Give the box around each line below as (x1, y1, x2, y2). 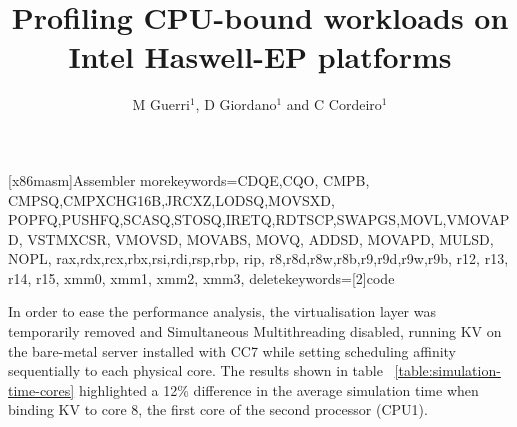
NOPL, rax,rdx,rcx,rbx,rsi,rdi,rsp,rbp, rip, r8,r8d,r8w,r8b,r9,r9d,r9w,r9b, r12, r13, (8, 248, 509, 269)
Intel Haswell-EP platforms (68, 36, 452, 77)
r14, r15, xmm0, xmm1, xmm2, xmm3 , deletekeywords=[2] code (8, 267, 395, 288)
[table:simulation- (394, 360, 501, 381)
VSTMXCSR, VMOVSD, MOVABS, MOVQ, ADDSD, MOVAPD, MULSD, (27, 228, 494, 249)
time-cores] (8, 379, 75, 400)
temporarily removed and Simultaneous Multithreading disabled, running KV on (8, 321, 502, 342)
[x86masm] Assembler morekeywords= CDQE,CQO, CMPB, (8, 169, 370, 190)
